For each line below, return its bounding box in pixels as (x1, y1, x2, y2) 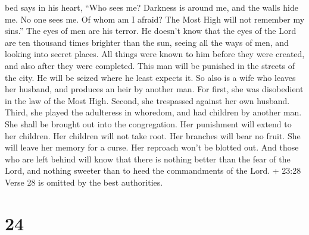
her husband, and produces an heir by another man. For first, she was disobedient (5, 83, 304, 95)
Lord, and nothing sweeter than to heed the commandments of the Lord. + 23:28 (5, 164, 301, 177)
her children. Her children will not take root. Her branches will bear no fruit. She (5, 129, 301, 142)
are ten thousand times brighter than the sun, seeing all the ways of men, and (5, 36, 289, 48)
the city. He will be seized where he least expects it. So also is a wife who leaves (5, 71, 296, 83)
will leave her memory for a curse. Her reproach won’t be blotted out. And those (5, 141, 299, 153)
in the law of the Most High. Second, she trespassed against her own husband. (5, 94, 290, 106)
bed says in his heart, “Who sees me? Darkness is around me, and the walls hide (5, 1, 298, 13)
